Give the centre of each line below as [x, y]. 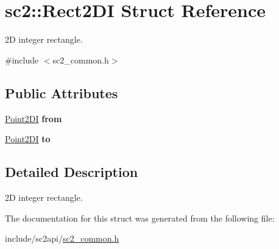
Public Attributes [62, 92]
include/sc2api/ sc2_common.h [62, 238]
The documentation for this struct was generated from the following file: [140, 218]
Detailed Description [72, 172]
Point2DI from [34, 118]
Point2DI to [28, 139]
